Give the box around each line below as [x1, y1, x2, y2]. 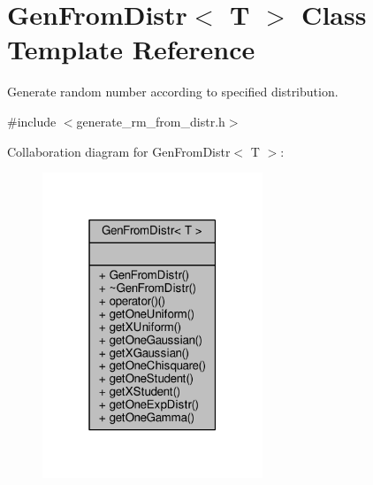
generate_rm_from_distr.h [76, 112, 225, 130]
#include [7, 112, 57, 130]
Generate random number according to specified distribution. [7, 82, 339, 101]
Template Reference [7, 31, 255, 67]
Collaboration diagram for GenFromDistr [7, 142, 231, 160]
